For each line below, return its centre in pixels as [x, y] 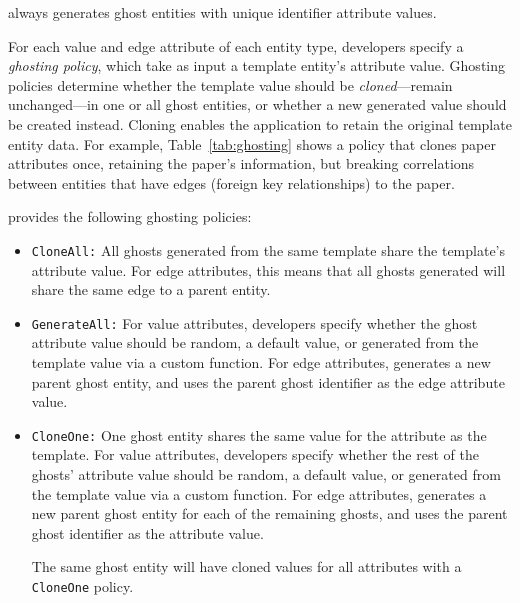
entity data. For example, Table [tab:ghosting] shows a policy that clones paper [252, 143]
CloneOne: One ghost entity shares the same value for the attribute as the [259, 434]
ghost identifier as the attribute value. [147, 532]
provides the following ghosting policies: [130, 216]
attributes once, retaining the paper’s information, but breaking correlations [241, 163]
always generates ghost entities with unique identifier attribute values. [222, 12]
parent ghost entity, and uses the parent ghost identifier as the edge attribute [268, 381]
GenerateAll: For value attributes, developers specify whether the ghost [254, 322]
